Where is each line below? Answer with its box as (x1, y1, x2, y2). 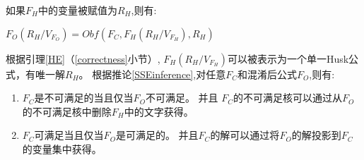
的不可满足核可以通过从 (233, 90, 343, 105)
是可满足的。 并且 (115, 128, 199, 142)
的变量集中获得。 (22, 141, 102, 156)
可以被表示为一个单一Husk (227, 51, 349, 66)
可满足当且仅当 (34, 128, 104, 142)
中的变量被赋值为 (37, 3, 117, 17)
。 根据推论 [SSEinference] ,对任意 (78, 66, 226, 81)
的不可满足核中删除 (22, 104, 112, 118)
